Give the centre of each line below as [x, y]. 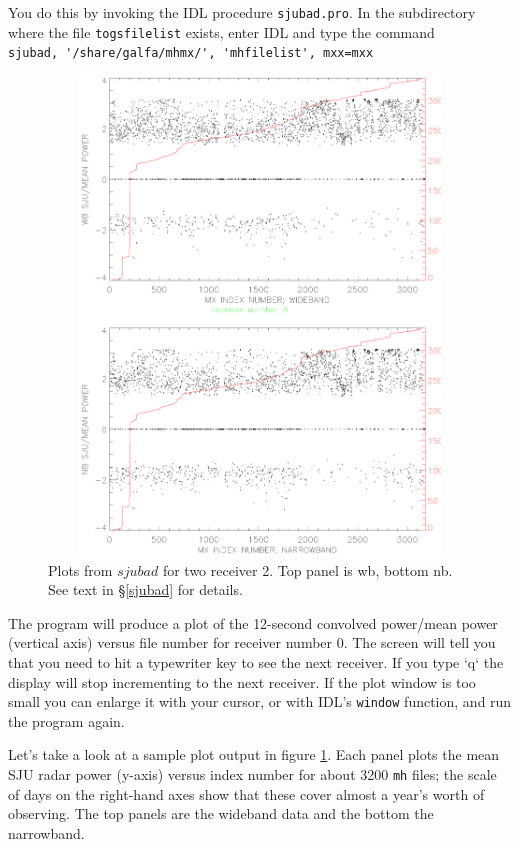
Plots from [80, 569]
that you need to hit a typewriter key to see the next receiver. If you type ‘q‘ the [256, 661]
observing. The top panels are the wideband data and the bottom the [221, 813]
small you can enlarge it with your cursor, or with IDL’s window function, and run [260, 701]
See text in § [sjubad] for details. [145, 589]
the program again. [66, 720]
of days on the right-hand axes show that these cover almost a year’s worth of [246, 793]
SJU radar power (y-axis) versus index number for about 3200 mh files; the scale [252, 773]
